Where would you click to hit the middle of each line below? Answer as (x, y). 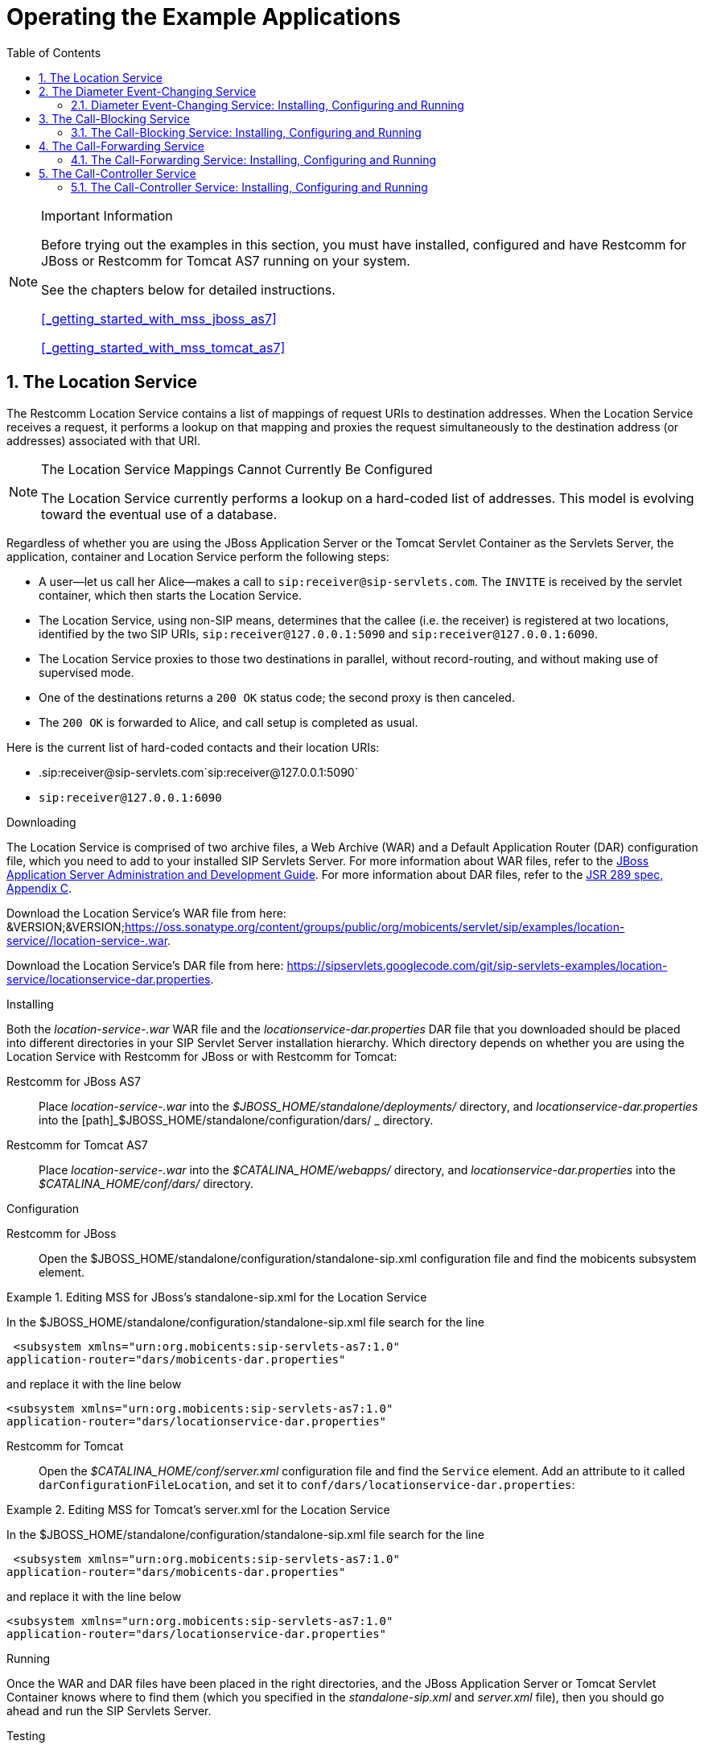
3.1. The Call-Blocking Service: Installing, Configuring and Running (246, 132)
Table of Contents (54, 52)
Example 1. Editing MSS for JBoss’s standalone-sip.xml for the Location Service (217, 1297)
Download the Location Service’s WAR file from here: (146, 913)
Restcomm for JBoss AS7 (74, 1081)
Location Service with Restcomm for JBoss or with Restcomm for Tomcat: (202, 1056)
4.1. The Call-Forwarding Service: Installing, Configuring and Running (253, 159)
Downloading (41, 822)
